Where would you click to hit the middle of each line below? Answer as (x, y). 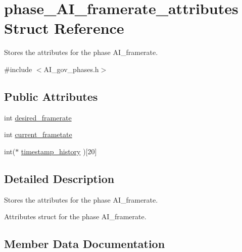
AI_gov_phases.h (71, 69)
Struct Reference (64, 28)
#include (18, 69)
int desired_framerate (38, 117)
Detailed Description (59, 178)
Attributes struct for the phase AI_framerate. (75, 216)
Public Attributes (51, 96)
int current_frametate (38, 134)
